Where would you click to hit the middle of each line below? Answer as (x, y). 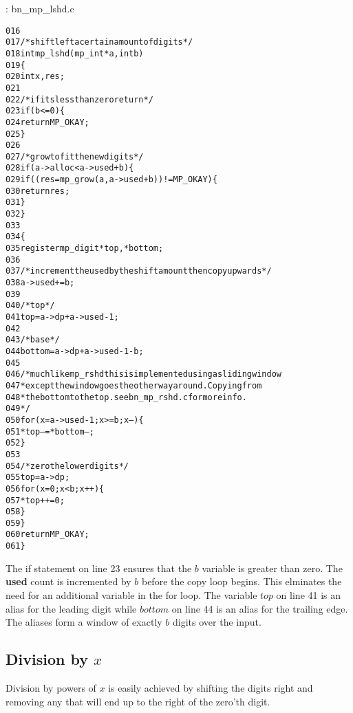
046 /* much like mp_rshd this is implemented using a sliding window (143, 374)
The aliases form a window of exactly (84, 622)
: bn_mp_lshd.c (40, 8)
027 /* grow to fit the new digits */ (75, 156)
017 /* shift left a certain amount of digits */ (99, 42)
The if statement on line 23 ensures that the (99, 568)
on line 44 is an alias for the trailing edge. (260, 608)
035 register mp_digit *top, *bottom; (85, 249)
